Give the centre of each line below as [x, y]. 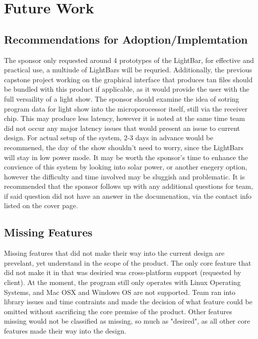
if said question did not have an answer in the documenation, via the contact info [128, 196]
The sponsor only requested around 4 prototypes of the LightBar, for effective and [129, 60]
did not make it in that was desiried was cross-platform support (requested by [123, 272]
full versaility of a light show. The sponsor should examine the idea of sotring [122, 98]
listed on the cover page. [41, 205]
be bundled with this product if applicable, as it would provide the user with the [127, 89]
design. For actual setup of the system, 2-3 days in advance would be [109, 138]
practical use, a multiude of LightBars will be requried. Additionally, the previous [128, 70]
